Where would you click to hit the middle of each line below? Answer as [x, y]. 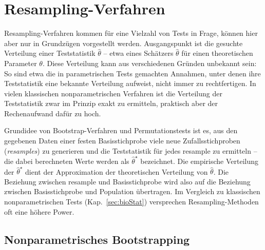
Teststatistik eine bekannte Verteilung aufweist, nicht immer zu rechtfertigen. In [130, 83]
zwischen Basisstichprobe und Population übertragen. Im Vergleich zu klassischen [132, 191]
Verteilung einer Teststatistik [50, 53]
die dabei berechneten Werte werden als [67, 161]
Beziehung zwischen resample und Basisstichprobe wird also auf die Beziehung [127, 181]
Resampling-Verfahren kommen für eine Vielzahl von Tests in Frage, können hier [131, 33]
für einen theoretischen [217, 53]
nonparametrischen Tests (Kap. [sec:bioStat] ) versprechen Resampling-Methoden [131, 202]
